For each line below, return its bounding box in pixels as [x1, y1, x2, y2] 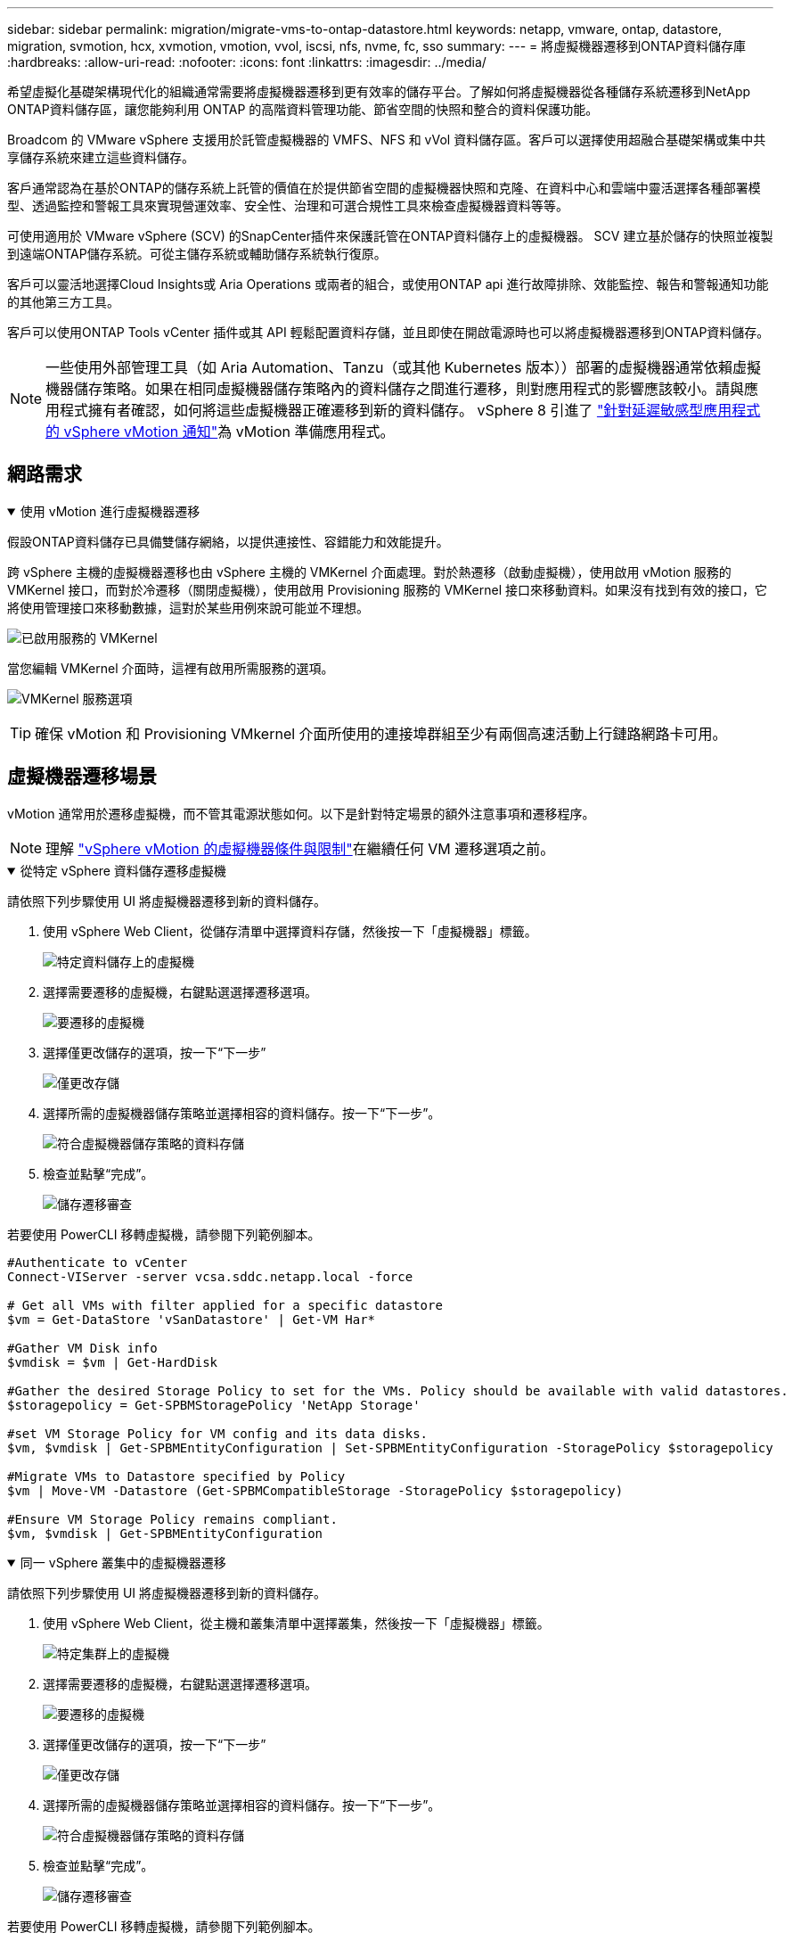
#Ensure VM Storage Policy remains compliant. [7, 1511, 338, 1526]
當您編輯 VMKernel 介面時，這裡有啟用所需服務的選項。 [7, 660, 334, 676]
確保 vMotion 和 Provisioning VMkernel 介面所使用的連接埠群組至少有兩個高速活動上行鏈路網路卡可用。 [35, 724, 727, 743]
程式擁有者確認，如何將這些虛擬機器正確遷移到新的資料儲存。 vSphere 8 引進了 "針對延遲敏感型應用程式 [60, 401, 761, 419]
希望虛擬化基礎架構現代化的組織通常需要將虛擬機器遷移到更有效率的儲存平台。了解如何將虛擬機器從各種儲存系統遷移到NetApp [7, 84, 751, 99]
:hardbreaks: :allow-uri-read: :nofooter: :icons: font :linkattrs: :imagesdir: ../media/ [7, 54, 486, 70]
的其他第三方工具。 [7, 294, 119, 309]
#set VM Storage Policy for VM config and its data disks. [7, 1426, 429, 1441]
